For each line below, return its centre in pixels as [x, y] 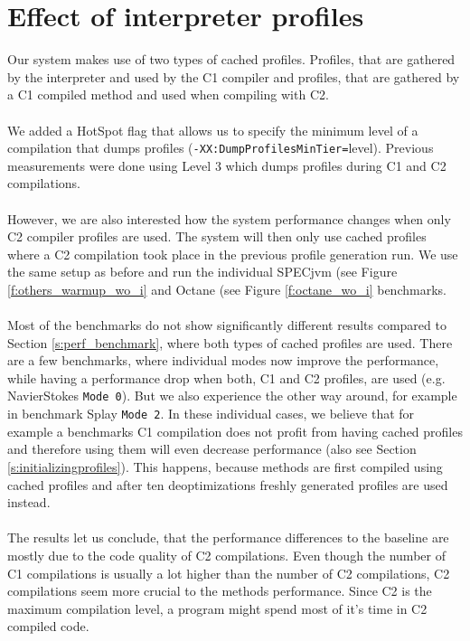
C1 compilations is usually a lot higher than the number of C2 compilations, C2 [229, 573]
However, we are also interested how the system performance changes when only [229, 218]
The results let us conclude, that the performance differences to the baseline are [228, 537]
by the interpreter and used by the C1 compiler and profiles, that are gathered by [234, 76]
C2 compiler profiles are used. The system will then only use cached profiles [217, 236]
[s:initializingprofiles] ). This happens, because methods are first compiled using [225, 466]
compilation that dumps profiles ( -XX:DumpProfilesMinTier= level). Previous [221, 148]
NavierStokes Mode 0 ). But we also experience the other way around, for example [232, 396]
